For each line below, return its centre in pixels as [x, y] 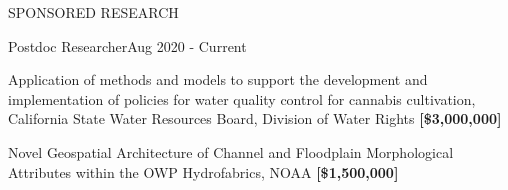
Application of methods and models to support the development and [218, 79]
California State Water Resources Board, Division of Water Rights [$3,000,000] [255, 118]
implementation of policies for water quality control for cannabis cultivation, [242, 98]
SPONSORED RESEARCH [93, 12]
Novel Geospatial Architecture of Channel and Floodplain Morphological [231, 151]
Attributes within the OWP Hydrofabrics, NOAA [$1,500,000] [203, 171]
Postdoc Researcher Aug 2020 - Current [127, 45]
